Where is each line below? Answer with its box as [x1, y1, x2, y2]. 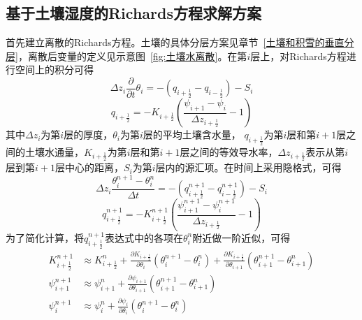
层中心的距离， [55, 160, 124, 175]
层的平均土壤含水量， [143, 127, 241, 142]
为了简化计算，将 [6, 230, 84, 245]
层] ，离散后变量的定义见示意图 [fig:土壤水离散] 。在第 [6, 48, 247, 63]
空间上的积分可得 [15, 62, 94, 77]
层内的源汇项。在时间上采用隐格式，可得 [155, 160, 342, 175]
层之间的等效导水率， [180, 144, 278, 159]
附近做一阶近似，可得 [192, 230, 291, 245]
